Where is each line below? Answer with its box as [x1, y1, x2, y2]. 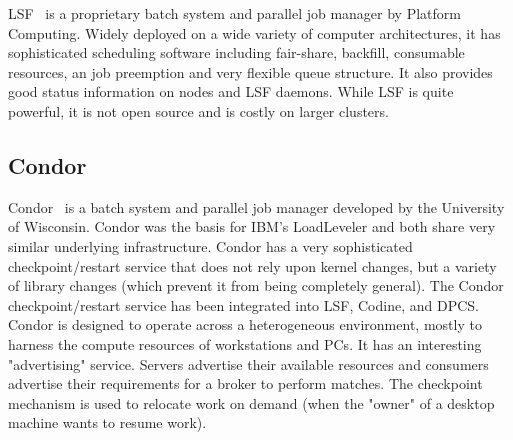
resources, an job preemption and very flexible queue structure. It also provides [8, 61, 493, 82]
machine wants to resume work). [8, 412, 207, 433]
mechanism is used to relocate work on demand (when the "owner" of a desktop [8, 392, 495, 413]
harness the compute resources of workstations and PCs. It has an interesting [8, 333, 482, 354]
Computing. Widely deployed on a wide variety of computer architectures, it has [8, 22, 501, 43]
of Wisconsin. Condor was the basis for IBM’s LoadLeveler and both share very [8, 216, 496, 237]
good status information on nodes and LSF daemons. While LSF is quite [8, 81, 454, 102]
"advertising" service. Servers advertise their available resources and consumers [8, 353, 489, 374]
